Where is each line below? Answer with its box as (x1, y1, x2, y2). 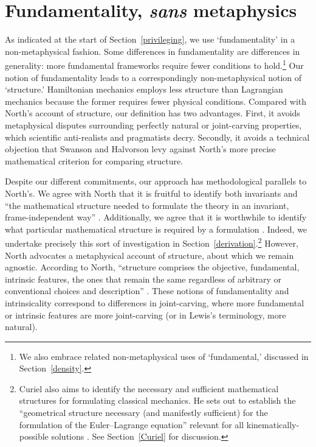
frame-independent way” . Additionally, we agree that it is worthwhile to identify (5, 211, 307, 224)
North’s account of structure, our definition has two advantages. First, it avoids (5, 107, 300, 119)
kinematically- (246, 418, 300, 431)
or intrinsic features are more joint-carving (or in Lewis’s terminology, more (5, 308, 286, 321)
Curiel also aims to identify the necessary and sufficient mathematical (19, 382, 279, 395)
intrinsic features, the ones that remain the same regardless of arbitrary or (5, 272, 282, 285)
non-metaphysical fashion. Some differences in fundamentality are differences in (5, 44, 300, 57)
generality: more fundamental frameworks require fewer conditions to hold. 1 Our (5, 57, 304, 71)
